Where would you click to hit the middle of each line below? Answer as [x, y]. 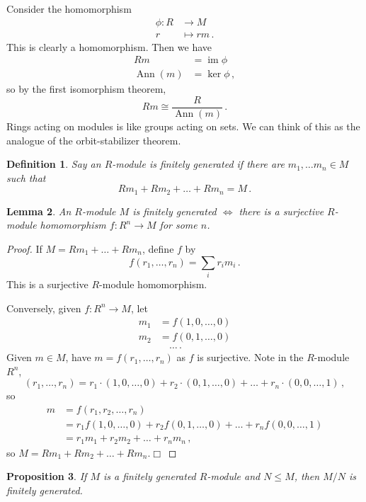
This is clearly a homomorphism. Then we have [109, 46]
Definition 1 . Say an [54, 164]
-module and [234, 476]
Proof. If [24, 248]
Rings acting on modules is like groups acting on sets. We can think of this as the [183, 126]
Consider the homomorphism [69, 8]
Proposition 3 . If [47, 476]
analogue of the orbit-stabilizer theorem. [94, 140]
